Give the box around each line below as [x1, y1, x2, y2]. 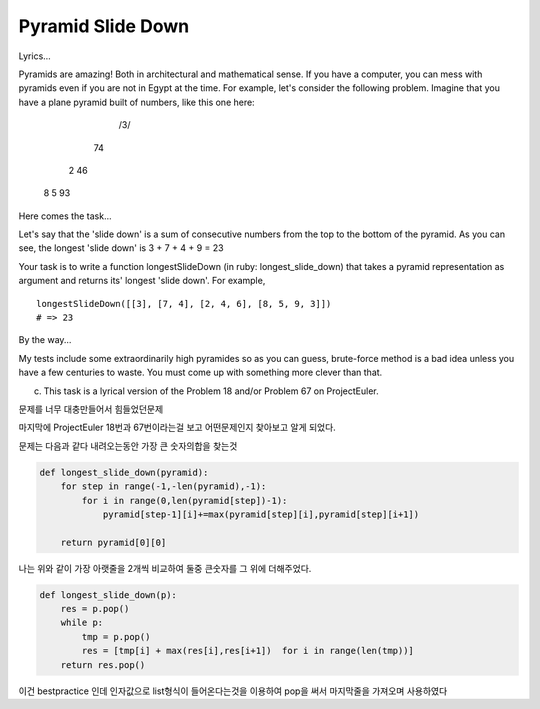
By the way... [18, 334, 72, 346]
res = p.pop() [60, 603, 130, 615]
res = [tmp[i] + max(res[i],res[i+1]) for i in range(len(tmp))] [81, 645, 415, 657]
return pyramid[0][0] [60, 536, 167, 548]
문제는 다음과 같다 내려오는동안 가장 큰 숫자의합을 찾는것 [18, 440, 238, 452]
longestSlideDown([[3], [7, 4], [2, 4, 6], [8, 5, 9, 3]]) [36, 298, 332, 309]
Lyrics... [18, 50, 52, 62]
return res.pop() [60, 659, 146, 670]
